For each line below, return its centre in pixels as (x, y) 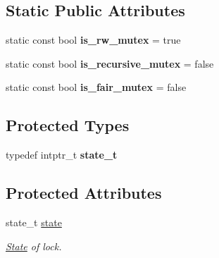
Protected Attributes (84, 193)
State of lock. (34, 246)
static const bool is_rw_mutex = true (93, 40)
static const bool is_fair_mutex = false (96, 87)
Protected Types (68, 125)
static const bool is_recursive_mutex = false (110, 63)
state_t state (34, 222)
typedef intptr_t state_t (62, 155)
